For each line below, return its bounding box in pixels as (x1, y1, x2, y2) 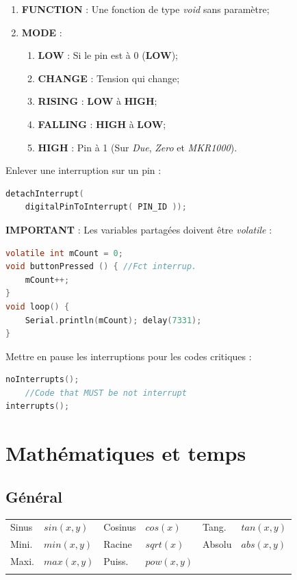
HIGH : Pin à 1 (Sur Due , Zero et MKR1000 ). (38, 140, 237, 154)
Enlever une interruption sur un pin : (5, 163, 162, 177)
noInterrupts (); (5, 375, 79, 385)
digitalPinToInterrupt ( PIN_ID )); (25, 202, 187, 212)
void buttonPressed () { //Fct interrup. (5, 262, 197, 272)
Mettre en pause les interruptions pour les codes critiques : (5, 349, 252, 363)
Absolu (203, 537, 232, 551)
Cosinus (103, 520, 136, 534)
